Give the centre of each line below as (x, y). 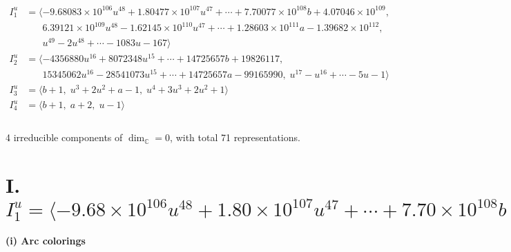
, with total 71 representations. (235, 137)
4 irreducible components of (64, 137)
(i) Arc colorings (46, 240)
